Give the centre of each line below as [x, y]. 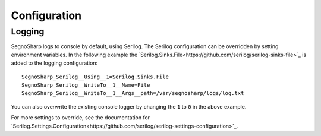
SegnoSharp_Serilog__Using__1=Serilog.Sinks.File [95, 77]
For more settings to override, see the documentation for [81, 118]
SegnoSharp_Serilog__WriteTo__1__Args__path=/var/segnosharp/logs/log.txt [133, 93]
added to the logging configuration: [54, 63]
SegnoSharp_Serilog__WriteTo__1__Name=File [86, 85]
